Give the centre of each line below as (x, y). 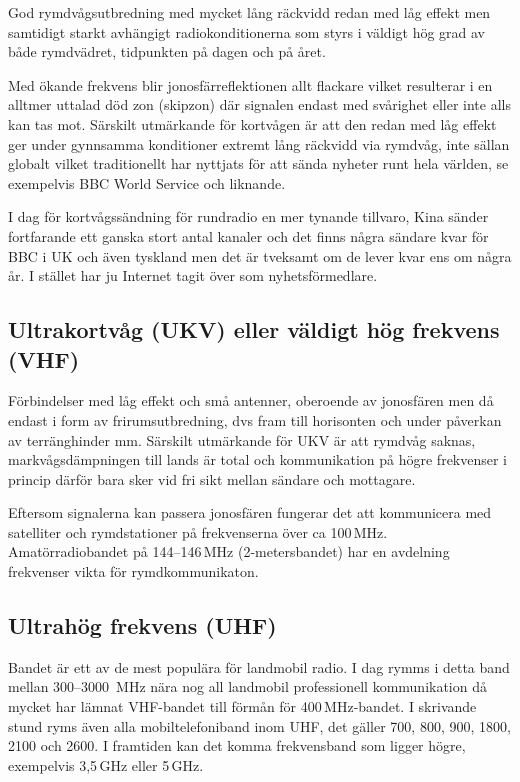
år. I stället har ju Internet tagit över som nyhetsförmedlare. (193, 275)
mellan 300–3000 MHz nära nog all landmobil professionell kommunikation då (247, 686)
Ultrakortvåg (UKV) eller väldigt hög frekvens (254, 329)
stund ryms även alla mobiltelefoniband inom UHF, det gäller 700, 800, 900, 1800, (259, 725)
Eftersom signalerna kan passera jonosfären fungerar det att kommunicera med (250, 512)
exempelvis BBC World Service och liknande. (147, 182)
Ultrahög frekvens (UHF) (142, 625)
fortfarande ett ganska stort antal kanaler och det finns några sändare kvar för (248, 235)
